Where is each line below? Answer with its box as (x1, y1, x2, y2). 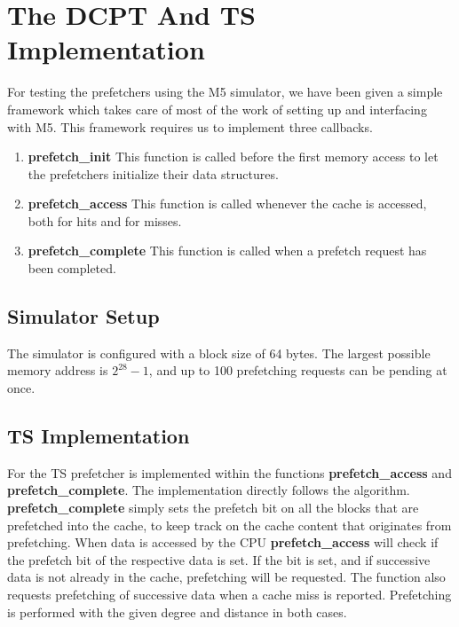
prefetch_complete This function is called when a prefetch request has (28, 241, 427, 260)
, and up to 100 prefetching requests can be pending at (148, 361, 447, 380)
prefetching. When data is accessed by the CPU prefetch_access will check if (7, 533, 439, 552)
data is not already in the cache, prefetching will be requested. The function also (7, 568, 446, 586)
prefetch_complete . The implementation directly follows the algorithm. (7, 481, 410, 499)
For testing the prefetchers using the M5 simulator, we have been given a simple (7, 82, 443, 101)
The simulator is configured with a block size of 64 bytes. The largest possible (7, 343, 431, 362)
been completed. (28, 259, 116, 278)
